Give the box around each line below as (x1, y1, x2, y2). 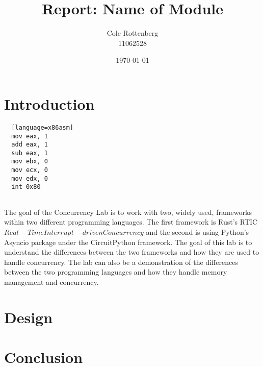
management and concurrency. (4, 276, 99, 287)
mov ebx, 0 (11, 158, 48, 165)
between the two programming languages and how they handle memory (4, 266, 227, 277)
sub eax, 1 (11, 149, 48, 157)
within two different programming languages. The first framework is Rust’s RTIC (4, 216, 258, 227)
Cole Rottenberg (107, 28, 159, 38)
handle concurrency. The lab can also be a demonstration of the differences (4, 256, 238, 267)
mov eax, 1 (11, 132, 48, 140)
